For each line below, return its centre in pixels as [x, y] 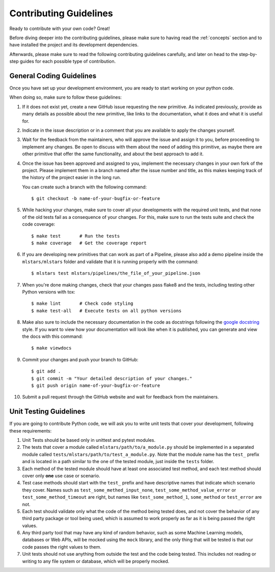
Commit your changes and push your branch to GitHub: [80, 359]
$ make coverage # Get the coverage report [89, 243]
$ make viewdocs [51, 348]
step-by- [248, 54]
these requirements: [31, 431]
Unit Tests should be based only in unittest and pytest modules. [89, 440]
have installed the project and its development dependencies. [74, 45]
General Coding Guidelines [53, 76]
